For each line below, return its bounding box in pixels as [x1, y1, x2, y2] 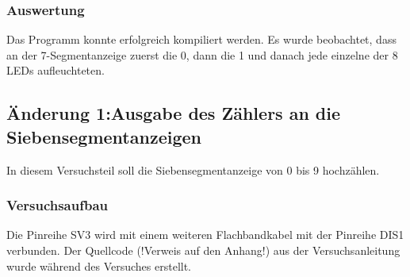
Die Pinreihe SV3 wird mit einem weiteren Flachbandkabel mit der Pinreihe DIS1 [6, 226, 404, 243]
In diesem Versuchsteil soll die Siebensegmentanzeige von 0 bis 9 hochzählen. [6, 161, 380, 178]
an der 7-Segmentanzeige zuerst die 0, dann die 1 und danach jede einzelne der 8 [6, 46, 398, 63]
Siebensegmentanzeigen [6, 124, 201, 148]
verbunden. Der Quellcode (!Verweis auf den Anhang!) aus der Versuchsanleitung [6, 242, 400, 258]
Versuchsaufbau [6, 195, 109, 215]
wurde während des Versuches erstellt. [6, 257, 192, 274]
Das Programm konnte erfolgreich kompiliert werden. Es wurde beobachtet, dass [6, 31, 397, 48]
